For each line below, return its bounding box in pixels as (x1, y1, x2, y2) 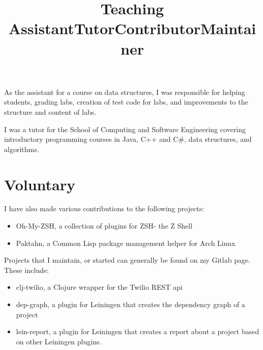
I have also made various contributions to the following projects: (4, 203, 204, 214)
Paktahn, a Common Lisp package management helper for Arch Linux (16, 237, 236, 248)
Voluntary (4, 173, 76, 194)
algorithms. (4, 143, 39, 154)
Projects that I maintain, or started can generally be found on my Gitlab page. (4, 255, 251, 265)
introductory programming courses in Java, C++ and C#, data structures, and (4, 134, 252, 144)
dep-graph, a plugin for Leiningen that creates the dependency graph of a (16, 299, 245, 309)
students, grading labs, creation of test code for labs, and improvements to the (4, 96, 248, 107)
